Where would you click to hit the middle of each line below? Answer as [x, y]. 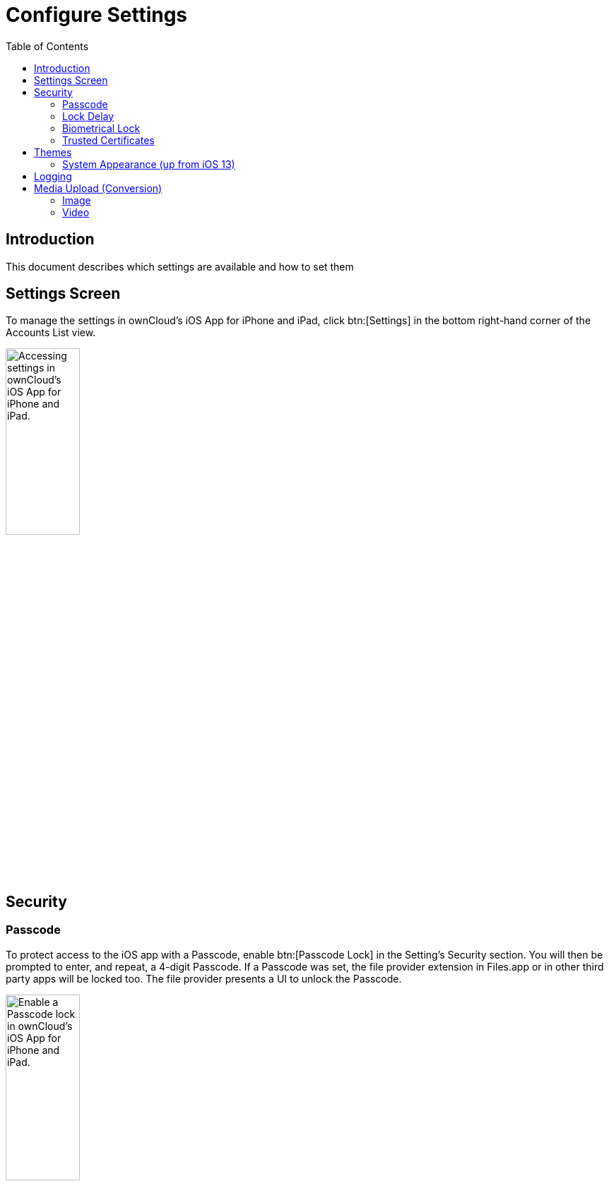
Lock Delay [88, 116]
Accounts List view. [51, 333]
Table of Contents [47, 46]
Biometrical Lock [101, 128]
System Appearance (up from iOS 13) [149, 164]
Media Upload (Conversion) [98, 188]
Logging [53, 176]
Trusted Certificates [108, 140]
